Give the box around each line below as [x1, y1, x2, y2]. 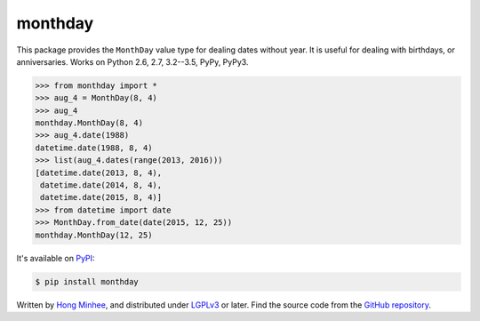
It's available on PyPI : [16, 253, 95, 263]
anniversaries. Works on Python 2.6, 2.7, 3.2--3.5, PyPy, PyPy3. [16, 56, 249, 67]
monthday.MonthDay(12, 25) [35, 229, 153, 240]
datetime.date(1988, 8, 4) [35, 142, 153, 153]
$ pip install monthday [35, 277, 140, 286]
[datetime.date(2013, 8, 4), [35, 167, 163, 178]
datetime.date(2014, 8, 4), [40, 181, 163, 190]
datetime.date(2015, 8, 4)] [40, 192, 163, 203]
